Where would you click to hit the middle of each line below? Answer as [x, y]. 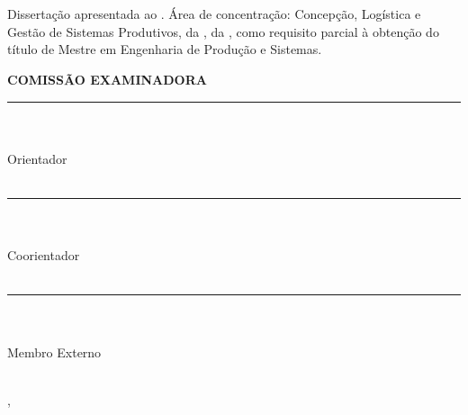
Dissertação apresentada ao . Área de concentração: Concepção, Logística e [214, 14]
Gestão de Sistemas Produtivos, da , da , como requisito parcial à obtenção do [223, 31]
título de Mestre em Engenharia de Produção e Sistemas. [165, 49]
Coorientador [44, 255]
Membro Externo [54, 352]
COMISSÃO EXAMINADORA [107, 79]
